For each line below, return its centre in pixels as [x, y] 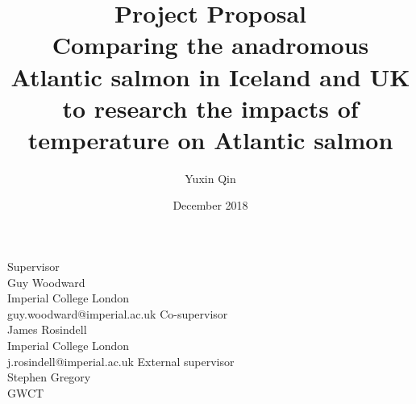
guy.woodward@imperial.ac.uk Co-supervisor [118, 313]
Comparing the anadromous [210, 45]
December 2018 [210, 205]
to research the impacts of [210, 108]
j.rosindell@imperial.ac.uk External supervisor [121, 361]
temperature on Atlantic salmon [210, 139]
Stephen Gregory [49, 377]
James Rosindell [47, 329]
